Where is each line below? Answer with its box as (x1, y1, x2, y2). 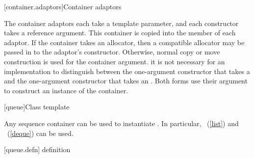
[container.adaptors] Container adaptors (4, 1, 122, 11)
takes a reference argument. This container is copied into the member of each (4, 27, 236, 38)
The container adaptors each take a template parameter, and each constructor (4, 18, 239, 28)
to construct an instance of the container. (4, 85, 128, 95)
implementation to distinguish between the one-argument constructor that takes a (4, 66, 250, 76)
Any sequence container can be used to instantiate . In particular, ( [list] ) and (4, 118, 239, 128)
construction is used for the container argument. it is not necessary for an (4, 56, 225, 66)
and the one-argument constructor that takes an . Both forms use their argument (4, 76, 248, 86)
